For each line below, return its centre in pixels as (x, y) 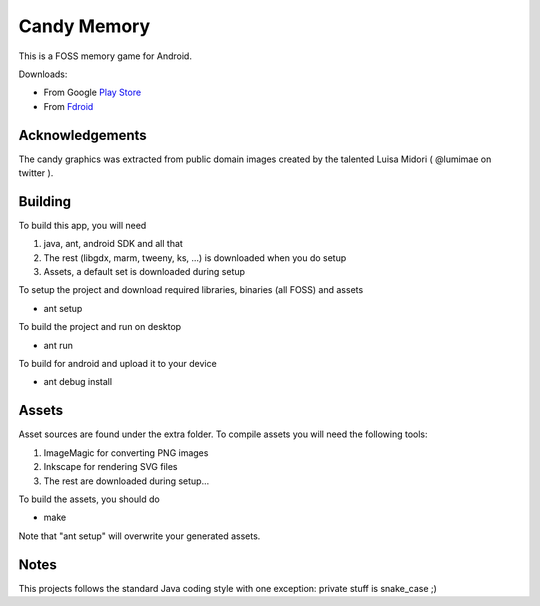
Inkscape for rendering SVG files (111, 467)
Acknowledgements (82, 135)
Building (45, 201)
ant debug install (78, 382)
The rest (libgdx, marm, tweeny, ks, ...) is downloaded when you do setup (195, 257)
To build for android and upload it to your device (117, 364)
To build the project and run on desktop (100, 327)
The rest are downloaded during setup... (126, 481)
